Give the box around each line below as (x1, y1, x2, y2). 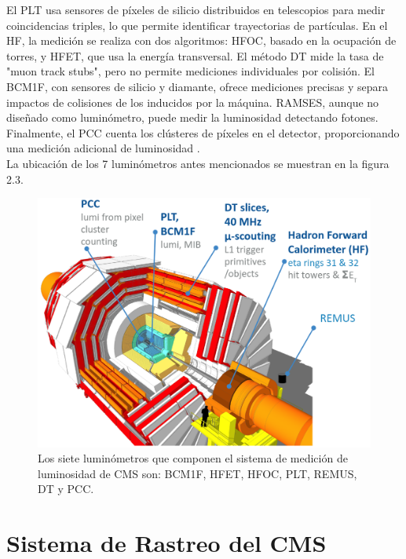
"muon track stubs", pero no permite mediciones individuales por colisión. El (6, 63, 375, 79)
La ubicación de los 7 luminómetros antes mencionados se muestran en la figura (6, 155, 390, 171)
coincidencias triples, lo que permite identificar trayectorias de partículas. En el (6, 16, 388, 33)
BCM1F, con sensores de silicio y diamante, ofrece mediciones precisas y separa (6, 78, 389, 94)
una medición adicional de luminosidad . (6, 140, 200, 156)
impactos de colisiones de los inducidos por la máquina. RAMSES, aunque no (6, 93, 379, 110)
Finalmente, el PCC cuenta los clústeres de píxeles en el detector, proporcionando (6, 124, 400, 141)
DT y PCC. (38, 480, 94, 497)
